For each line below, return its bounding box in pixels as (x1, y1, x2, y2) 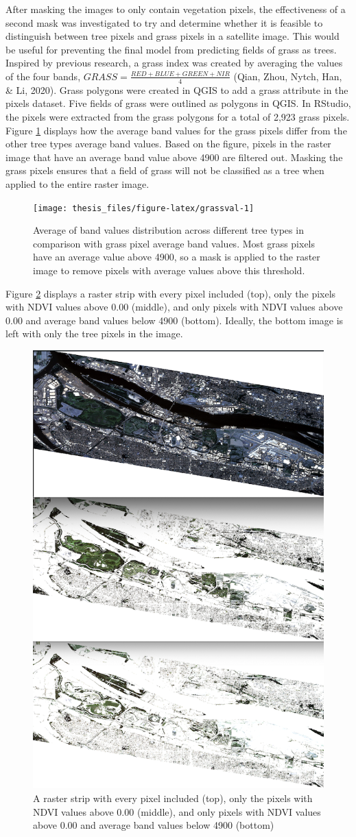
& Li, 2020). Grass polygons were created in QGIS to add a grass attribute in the (5, 82, 348, 97)
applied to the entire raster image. (5, 176, 150, 191)
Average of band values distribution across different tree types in (33, 223, 304, 237)
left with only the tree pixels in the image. (5, 326, 183, 341)
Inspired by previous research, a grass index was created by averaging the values (5, 56, 343, 70)
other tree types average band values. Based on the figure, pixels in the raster (5, 136, 331, 151)
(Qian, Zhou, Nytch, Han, (233, 69, 342, 83)
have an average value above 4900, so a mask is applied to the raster (33, 250, 320, 264)
